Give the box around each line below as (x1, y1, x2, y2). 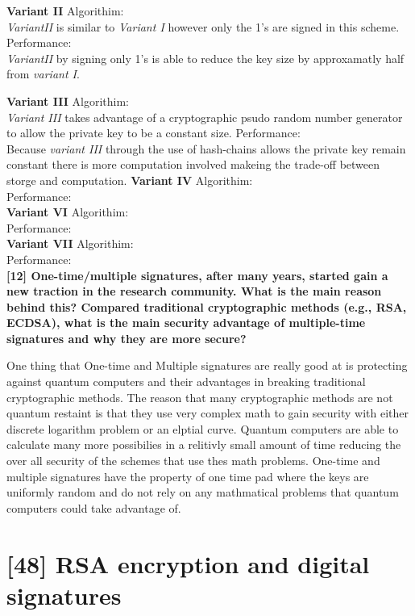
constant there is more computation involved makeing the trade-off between (6, 156, 380, 173)
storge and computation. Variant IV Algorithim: (6, 171, 253, 188)
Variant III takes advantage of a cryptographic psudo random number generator (6, 108, 403, 125)
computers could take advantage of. (6, 499, 181, 516)
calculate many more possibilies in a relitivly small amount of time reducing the (6, 436, 401, 453)
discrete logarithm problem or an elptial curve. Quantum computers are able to (6, 420, 399, 437)
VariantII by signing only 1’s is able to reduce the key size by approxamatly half (6, 49, 405, 66)
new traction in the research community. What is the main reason (6, 283, 382, 300)
